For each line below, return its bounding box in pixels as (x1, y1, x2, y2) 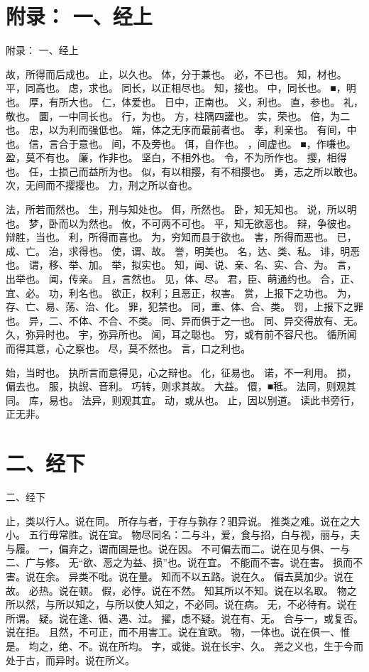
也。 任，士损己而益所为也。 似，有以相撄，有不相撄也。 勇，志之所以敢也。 (6, 163, 363, 178)
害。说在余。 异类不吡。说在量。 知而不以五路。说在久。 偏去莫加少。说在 (6, 569, 353, 584)
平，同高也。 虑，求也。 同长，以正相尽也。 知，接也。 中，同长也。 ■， (6, 80, 346, 95)
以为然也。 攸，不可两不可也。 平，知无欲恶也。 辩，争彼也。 (68, 215, 357, 230)
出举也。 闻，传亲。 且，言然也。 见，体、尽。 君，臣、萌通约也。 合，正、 (6, 271, 360, 286)
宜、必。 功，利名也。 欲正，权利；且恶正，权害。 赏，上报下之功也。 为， (6, 285, 357, 300)
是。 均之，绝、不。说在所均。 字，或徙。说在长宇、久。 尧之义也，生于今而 (6, 639, 363, 654)
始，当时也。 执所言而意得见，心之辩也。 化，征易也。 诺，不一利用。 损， (6, 364, 357, 379)
